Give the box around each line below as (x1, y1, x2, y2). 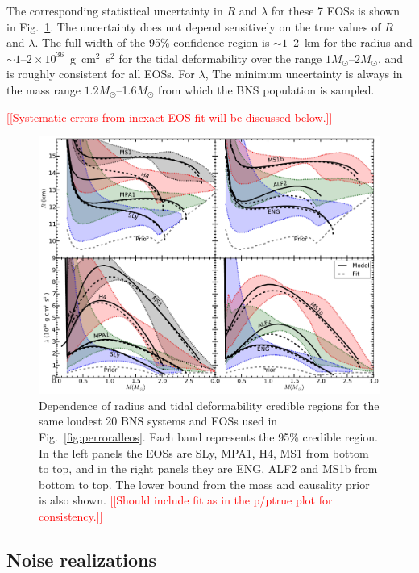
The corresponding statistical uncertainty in (6, 2, 223, 19)
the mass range (6, 81, 81, 98)
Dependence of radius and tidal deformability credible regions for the (39, 396, 380, 413)
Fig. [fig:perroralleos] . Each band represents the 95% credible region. (39, 429, 378, 445)
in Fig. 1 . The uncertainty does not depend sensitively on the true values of (6, 18, 381, 35)
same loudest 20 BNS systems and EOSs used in (39, 412, 278, 429)
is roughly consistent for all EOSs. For (6, 65, 195, 82)
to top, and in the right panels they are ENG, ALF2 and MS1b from (39, 460, 378, 477)
